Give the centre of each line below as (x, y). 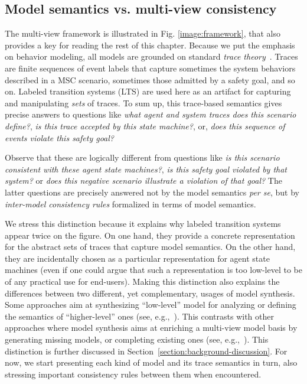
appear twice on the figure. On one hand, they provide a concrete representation (150, 235)
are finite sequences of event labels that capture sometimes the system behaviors (150, 68)
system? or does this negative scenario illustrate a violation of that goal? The (143, 180)
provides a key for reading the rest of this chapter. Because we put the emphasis (150, 45)
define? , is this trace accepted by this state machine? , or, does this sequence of (145, 126)
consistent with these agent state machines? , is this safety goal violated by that (146, 169)
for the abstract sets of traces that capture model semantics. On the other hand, (150, 247)
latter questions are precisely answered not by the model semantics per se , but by (152, 192)
